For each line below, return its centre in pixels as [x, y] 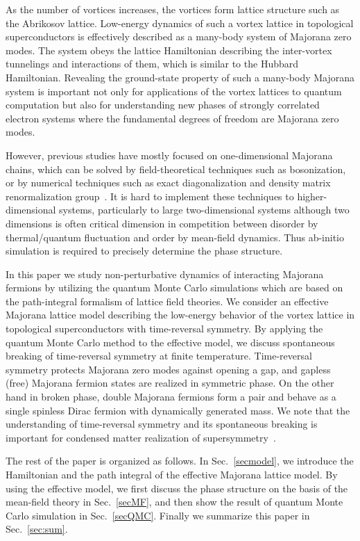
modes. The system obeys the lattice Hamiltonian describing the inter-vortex [169, 50]
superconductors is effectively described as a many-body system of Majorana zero [179, 37]
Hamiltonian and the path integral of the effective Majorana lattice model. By [172, 474]
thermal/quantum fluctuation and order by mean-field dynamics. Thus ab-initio [175, 237]
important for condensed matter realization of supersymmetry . [141, 437]
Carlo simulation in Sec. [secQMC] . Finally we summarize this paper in [158, 515]
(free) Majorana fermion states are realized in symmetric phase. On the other [170, 383]
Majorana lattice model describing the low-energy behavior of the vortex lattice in [180, 315]
